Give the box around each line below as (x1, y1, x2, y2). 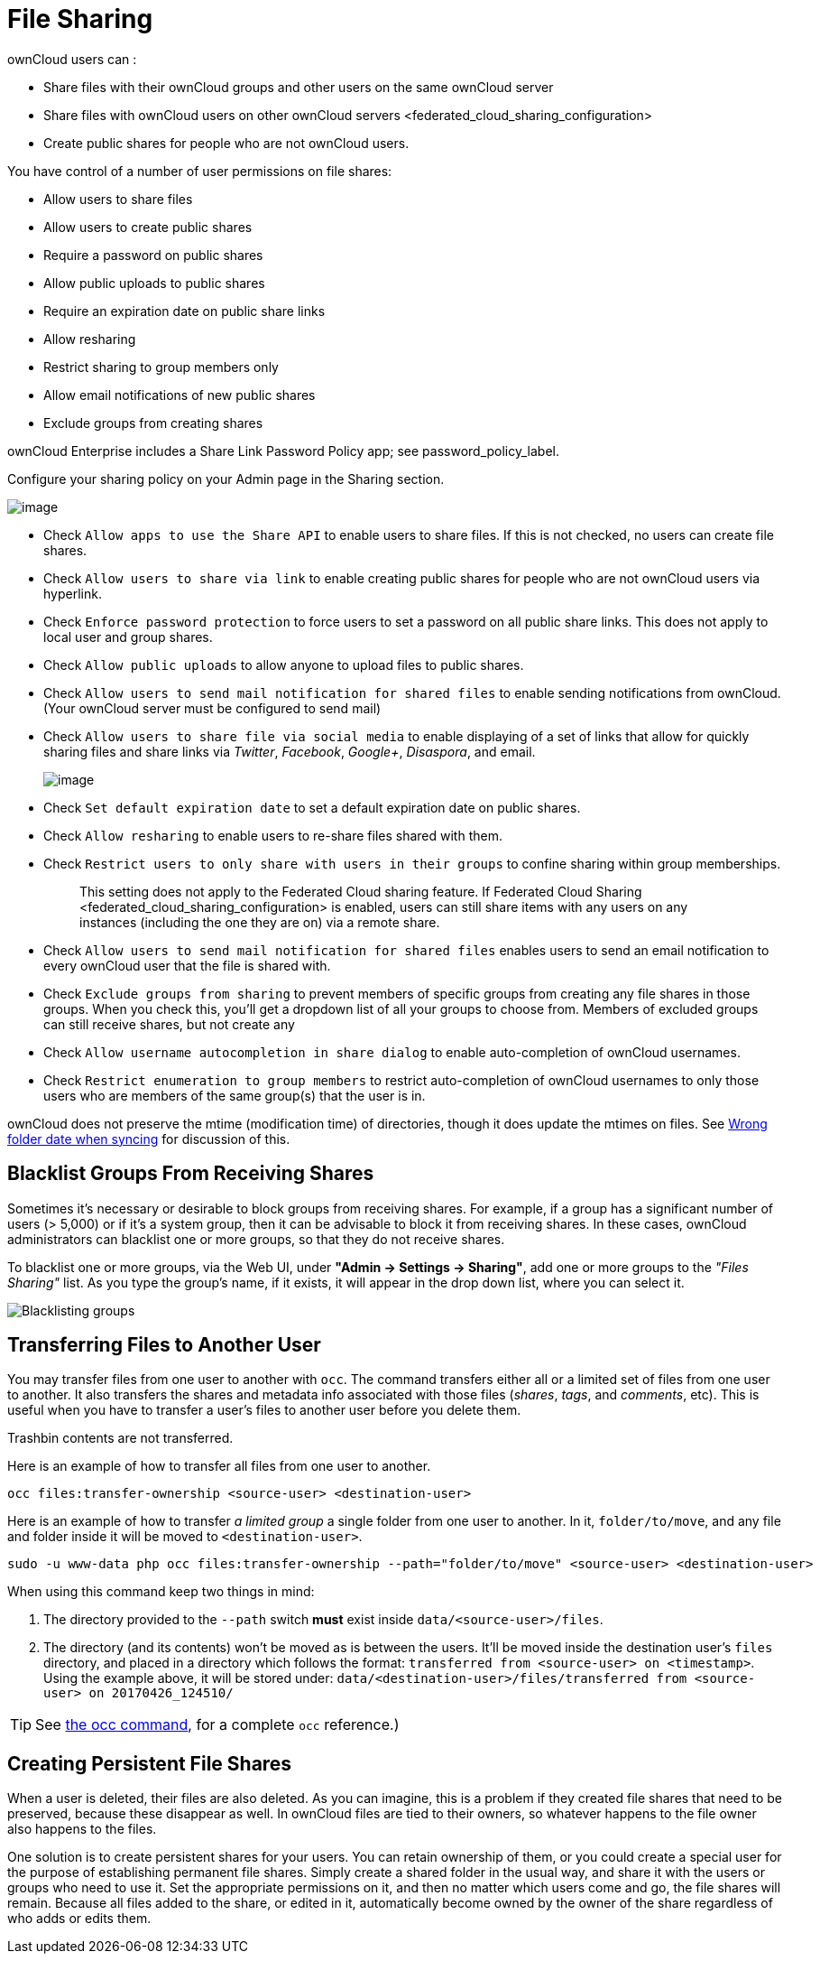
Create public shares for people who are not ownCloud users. (43, 135, 410, 151)
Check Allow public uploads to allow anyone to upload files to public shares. (43, 656, 524, 673)
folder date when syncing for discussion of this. (7, 1130, 290, 1147)
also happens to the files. (7, 1821, 157, 1837)
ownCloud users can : (7, 51, 137, 67)
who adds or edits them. (7, 1910, 152, 1927)
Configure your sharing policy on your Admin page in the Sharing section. (7, 470, 445, 487)
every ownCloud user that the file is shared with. (43, 957, 331, 973)
